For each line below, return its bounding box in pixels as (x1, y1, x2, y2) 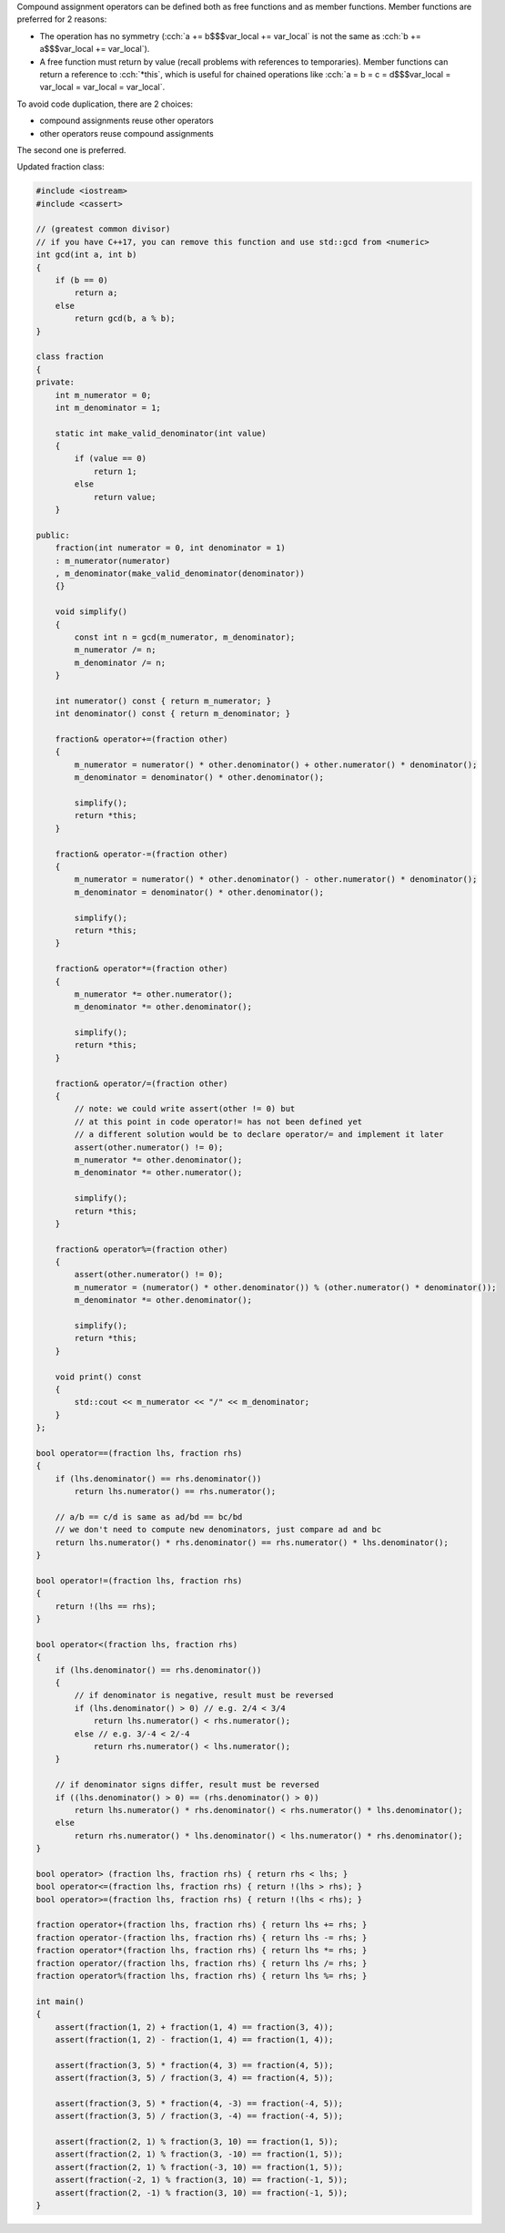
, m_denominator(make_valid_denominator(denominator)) (55, 568, 305, 579)
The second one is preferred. (16, 144, 126, 155)
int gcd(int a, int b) (35, 250, 137, 260)
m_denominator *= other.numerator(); (74, 1167, 243, 1178)
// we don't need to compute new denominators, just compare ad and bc (55, 1524, 382, 1535)
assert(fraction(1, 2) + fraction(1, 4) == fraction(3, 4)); (55, 2022, 334, 2032)
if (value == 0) (74, 454, 147, 464)
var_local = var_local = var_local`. (39, 82, 166, 93)
